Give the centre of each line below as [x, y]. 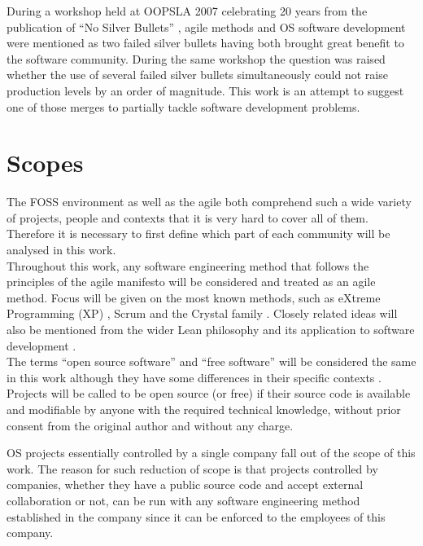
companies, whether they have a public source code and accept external [185, 484]
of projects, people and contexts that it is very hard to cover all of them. [188, 217]
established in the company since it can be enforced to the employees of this [196, 516]
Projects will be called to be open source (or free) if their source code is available [209, 393]
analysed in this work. [61, 250]
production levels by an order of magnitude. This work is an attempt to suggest [205, 90]
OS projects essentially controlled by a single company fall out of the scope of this [211, 453]
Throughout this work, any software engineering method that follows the [188, 265]
